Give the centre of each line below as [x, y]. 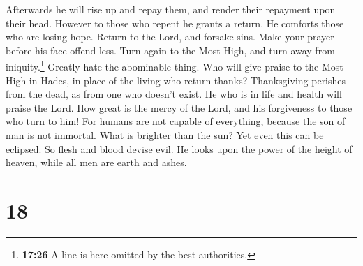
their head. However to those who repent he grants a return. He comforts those [175, 23]
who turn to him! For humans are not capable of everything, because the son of [176, 121]
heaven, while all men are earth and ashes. [96, 162]
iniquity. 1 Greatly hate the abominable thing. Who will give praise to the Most [175, 66]
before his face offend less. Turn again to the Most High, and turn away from [170, 50]
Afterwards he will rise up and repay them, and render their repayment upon [171, 9]
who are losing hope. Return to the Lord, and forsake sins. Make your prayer [170, 37]
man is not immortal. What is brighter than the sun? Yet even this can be [165, 135]
